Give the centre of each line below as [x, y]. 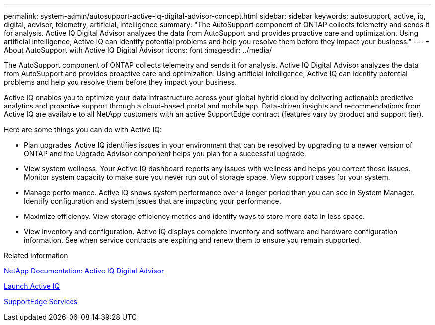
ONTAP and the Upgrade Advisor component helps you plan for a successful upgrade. [165, 153]
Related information [36, 255]
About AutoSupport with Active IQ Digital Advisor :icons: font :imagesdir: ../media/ [138, 50]
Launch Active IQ [32, 286]
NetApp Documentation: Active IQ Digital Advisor [84, 271]
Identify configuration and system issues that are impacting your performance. [152, 201]
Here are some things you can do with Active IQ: [83, 130]
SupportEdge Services [41, 301]
